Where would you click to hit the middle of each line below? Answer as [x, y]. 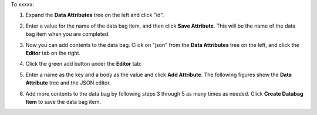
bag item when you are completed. [68, 34]
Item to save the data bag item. [63, 102]
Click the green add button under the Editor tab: [84, 64]
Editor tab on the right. [53, 53]
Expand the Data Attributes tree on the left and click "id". [95, 15]
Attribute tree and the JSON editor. [68, 83]
